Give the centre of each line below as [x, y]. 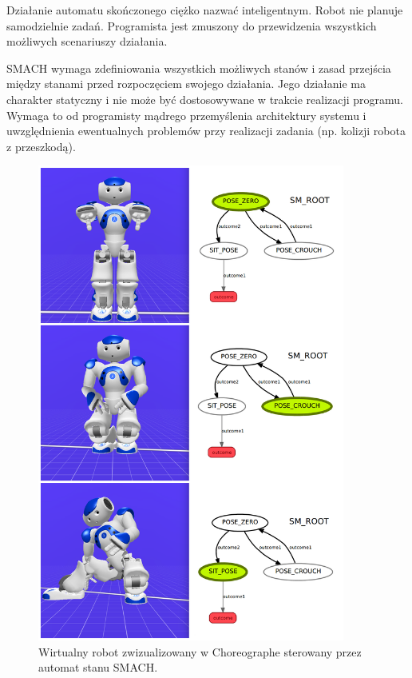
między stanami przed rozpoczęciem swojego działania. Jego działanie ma [186, 84]
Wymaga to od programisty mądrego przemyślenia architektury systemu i [186, 115]
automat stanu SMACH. [98, 667]
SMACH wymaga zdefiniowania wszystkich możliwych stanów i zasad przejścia [199, 68]
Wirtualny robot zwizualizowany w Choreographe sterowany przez [200, 651]
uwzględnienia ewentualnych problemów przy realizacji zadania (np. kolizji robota [206, 131]
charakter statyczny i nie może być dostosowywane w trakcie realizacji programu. [205, 99]
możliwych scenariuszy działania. [87, 41]
